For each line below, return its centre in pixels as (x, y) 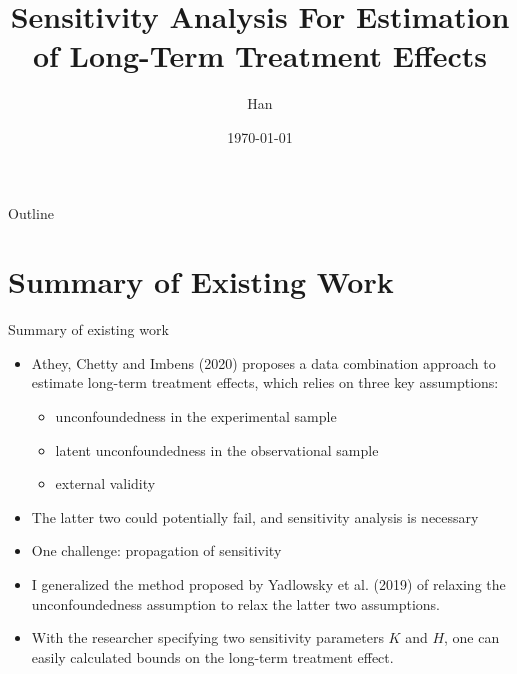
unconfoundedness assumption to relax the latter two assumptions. (235, 603)
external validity (105, 483)
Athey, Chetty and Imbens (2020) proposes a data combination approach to (263, 362)
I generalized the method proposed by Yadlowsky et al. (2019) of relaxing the (268, 583)
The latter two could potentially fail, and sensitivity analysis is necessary (255, 516)
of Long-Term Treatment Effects (260, 55)
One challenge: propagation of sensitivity (156, 550)
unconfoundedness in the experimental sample (196, 416)
